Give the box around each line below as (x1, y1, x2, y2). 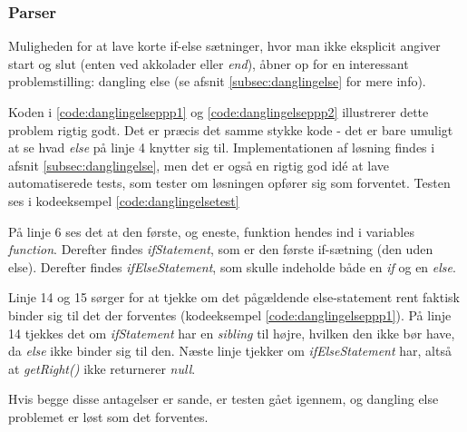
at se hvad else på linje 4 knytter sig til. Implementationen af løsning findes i (8, 138, 435, 157)
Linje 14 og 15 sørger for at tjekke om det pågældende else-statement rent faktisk (8, 288, 460, 307)
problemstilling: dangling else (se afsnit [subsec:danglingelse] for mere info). (8, 72, 426, 91)
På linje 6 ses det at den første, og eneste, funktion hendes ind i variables (8, 221, 414, 241)
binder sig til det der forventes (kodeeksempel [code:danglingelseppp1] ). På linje (8, 305, 452, 324)
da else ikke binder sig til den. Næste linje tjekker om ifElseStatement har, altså (8, 341, 452, 360)
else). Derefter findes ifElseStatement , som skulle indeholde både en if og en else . (8, 257, 456, 276)
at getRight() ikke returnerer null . (8, 358, 196, 378)
